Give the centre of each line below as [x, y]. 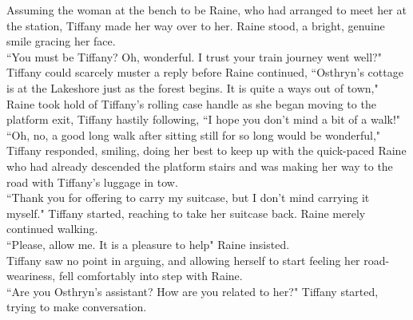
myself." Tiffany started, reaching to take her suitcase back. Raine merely [186, 213]
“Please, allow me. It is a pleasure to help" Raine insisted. [148, 244]
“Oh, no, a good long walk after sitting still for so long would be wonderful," [194, 134]
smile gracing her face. [61, 41]
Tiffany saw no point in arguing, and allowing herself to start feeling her [183, 260]
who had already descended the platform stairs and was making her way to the [200, 166]
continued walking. [52, 229]
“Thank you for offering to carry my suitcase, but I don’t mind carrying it [188, 198]
